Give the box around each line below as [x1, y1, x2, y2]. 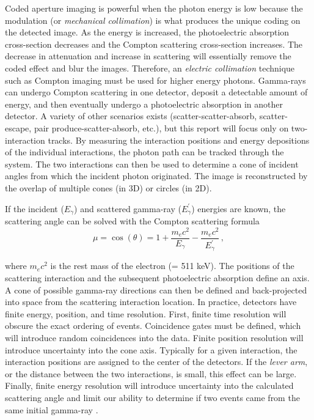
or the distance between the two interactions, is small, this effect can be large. [5, 367, 297, 380]
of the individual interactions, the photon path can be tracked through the [5, 146, 284, 158]
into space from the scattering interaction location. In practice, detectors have [5, 295, 297, 308]
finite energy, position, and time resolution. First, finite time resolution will [5, 307, 287, 320]
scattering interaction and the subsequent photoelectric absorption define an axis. [5, 271, 310, 284]
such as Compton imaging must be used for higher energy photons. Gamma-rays [5, 73, 306, 86]
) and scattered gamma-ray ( [74, 202, 181, 215]
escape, [5, 121, 32, 134]
